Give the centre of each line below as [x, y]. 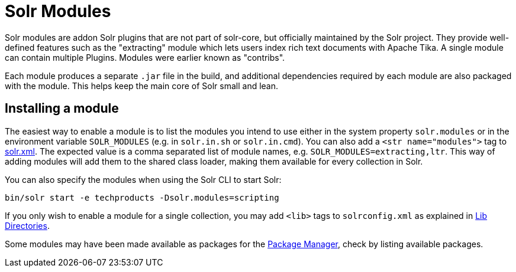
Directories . [27, 225]
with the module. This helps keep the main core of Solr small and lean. [142, 86]
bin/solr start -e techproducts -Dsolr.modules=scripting [142, 197]
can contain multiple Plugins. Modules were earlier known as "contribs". [145, 57]
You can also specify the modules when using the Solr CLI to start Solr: [143, 179]
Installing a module [62, 109]
